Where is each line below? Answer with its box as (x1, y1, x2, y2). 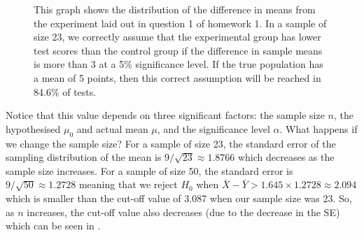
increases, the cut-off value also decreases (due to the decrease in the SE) (27, 204, 340, 219)
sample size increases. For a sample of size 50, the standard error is (6, 163, 293, 178)
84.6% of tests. (34, 84, 97, 99)
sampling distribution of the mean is (6, 150, 162, 164)
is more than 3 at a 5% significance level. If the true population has (34, 57, 323, 71)
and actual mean (76, 121, 148, 136)
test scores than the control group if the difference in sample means (34, 43, 323, 57)
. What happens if (279, 121, 358, 136)
